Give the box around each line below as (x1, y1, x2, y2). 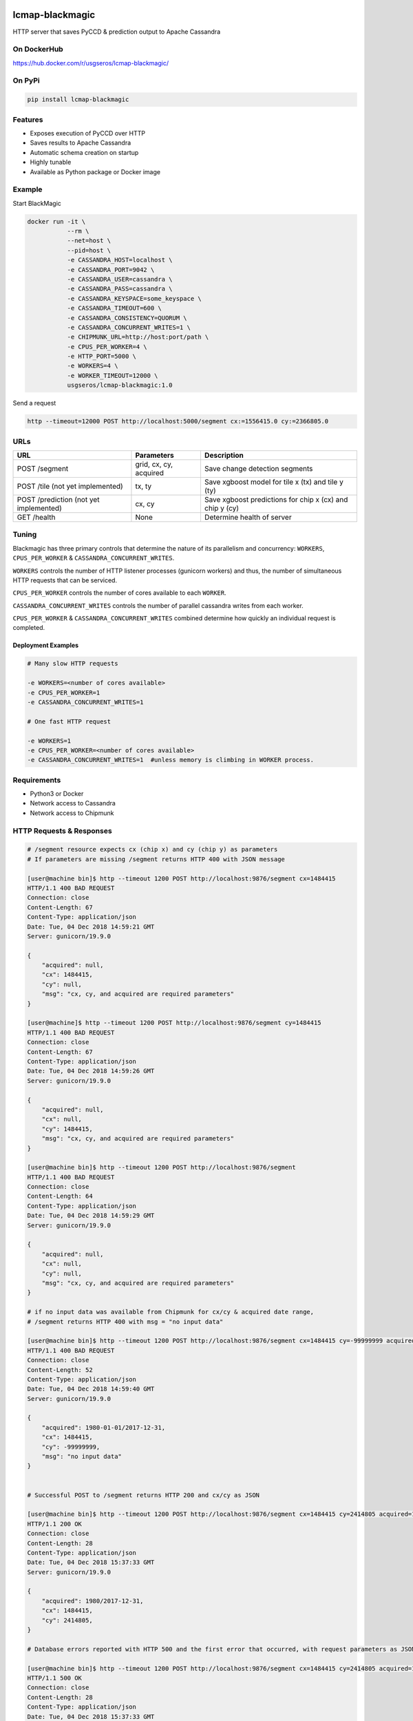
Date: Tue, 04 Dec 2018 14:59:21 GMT (27, 922, 155, 931)
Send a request (12, 399, 56, 408)
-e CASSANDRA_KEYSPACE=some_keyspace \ (67, 295, 202, 302)
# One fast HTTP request (27, 717, 112, 726)
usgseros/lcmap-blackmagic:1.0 (67, 381, 173, 389)
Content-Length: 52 (27, 1366, 93, 1373)
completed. (12, 624, 45, 632)
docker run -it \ (27, 218, 86, 225)
